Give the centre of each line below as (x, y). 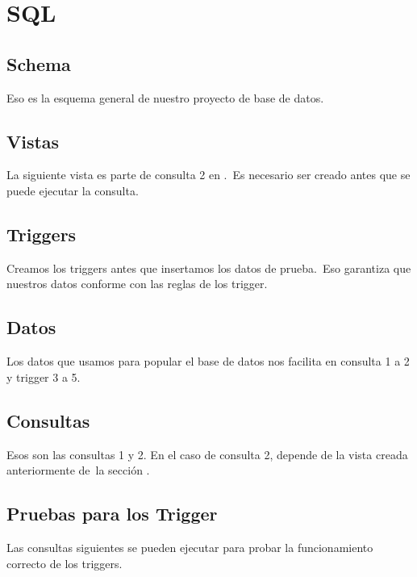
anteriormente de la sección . (78, 470)
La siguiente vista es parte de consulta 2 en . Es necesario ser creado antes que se (208, 175)
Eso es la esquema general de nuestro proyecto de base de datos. (165, 97)
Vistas (33, 141)
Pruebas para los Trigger (112, 514)
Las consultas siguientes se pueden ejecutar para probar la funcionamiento (190, 547)
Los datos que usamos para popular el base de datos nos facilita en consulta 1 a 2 (208, 361)
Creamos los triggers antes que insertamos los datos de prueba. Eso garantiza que (209, 268)
